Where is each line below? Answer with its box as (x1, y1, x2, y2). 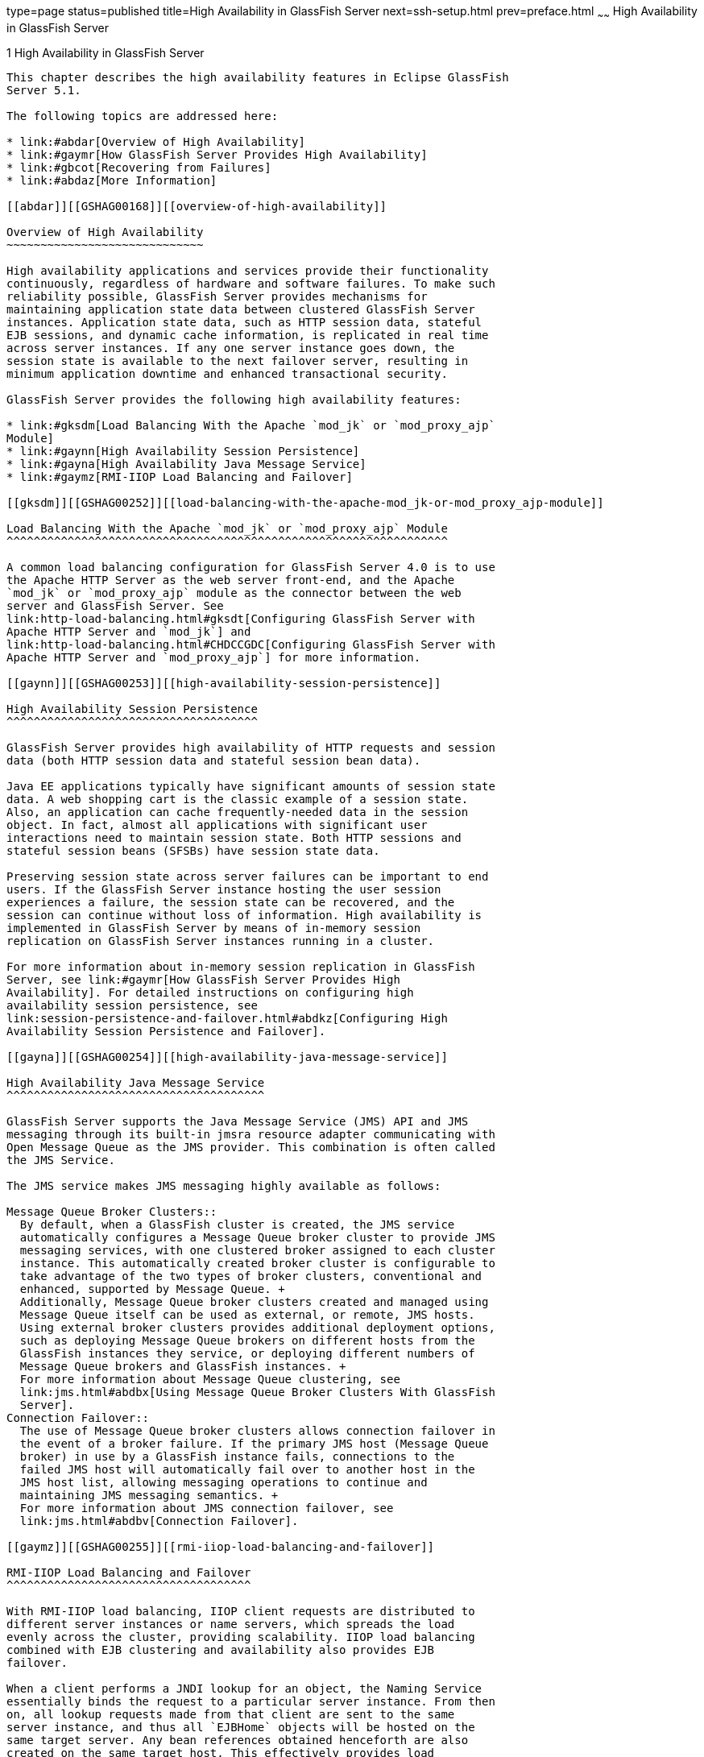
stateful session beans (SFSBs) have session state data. (6, 843, 380, 857)
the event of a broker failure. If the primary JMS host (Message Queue (19, 1436, 489, 1450)
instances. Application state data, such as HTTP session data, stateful (6, 315, 482, 329)
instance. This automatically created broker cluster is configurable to (19, 1256, 495, 1270)
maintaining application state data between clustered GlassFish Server (6, 302, 475, 316)
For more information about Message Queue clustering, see (19, 1372, 400, 1386)
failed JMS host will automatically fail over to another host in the (19, 1462, 475, 1476)
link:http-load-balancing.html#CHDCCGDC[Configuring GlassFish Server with (6, 637, 495, 651)
